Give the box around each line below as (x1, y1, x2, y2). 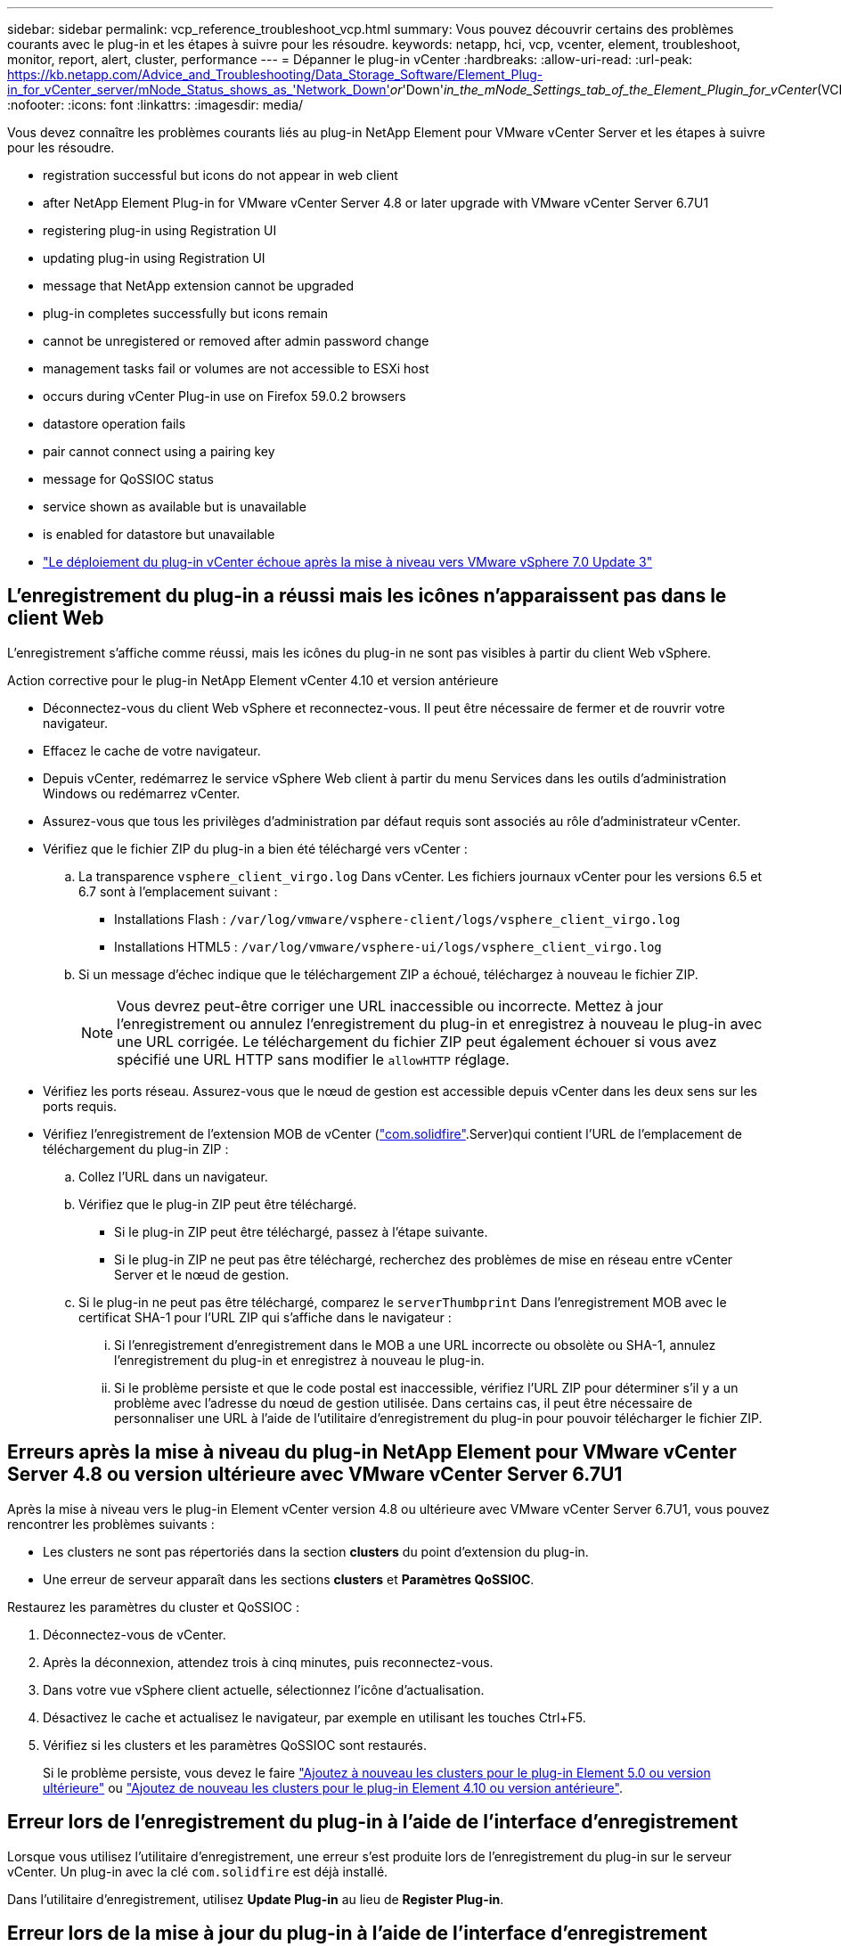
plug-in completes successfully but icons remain (43, 306, 329, 321)
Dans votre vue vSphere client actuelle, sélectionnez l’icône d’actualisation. (43, 1681, 485, 1697)
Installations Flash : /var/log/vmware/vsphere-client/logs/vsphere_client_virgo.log (114, 911, 681, 927)
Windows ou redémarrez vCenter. (43, 785, 241, 801)
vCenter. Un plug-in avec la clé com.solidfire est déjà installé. (7, 1863, 388, 1879)
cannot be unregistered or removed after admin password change (43, 333, 429, 348)
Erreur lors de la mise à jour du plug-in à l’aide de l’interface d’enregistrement (7, 1921, 707, 1944)
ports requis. (43, 1098, 118, 1114)
